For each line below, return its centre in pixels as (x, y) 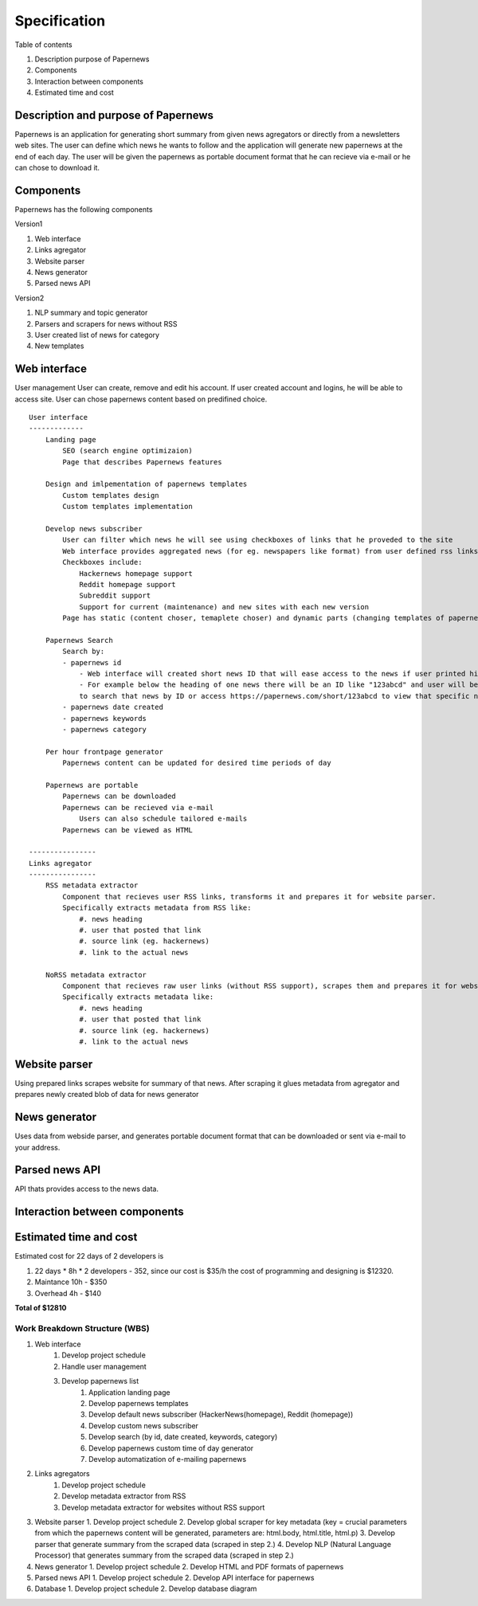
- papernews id (92, 662)
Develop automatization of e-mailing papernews (168, 1459)
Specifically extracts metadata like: (138, 997)
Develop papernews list (100, 1381)
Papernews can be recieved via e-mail (138, 807)
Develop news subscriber (94, 529)
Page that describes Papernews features (142, 462)
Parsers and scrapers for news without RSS (106, 323)
